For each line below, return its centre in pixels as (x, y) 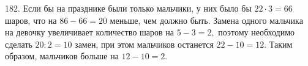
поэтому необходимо (257, 32)
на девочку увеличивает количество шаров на (90, 32)
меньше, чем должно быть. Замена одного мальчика (206, 20)
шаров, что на (31, 20)
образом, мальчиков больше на (62, 56)
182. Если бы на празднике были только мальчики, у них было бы (128, 8)
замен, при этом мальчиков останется (144, 44)
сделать (19, 44)
